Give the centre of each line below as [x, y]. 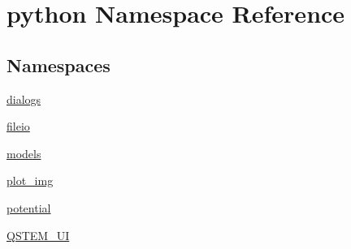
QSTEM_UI [38, 235]
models [24, 153]
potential [29, 207]
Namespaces [58, 64]
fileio [18, 126]
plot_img [30, 180]
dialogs [24, 99]
